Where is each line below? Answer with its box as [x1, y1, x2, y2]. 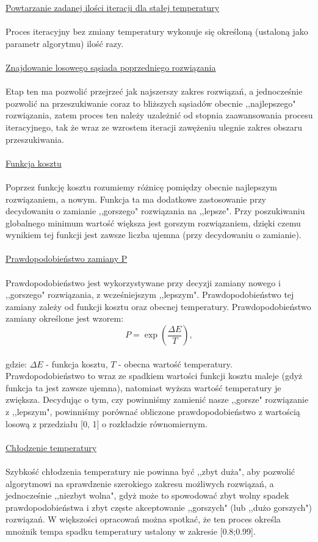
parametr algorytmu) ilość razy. [5, 37, 124, 49]
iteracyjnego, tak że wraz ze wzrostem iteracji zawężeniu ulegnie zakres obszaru [5, 120, 303, 133]
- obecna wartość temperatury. [118, 357, 233, 370]
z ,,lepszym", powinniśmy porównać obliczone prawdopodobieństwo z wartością [5, 405, 300, 417]
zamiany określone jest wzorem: [5, 312, 124, 325]
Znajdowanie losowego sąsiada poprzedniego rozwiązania [5, 60, 216, 73]
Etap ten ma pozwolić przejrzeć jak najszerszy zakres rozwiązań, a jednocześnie [5, 85, 303, 98]
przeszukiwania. [5, 132, 64, 145]
